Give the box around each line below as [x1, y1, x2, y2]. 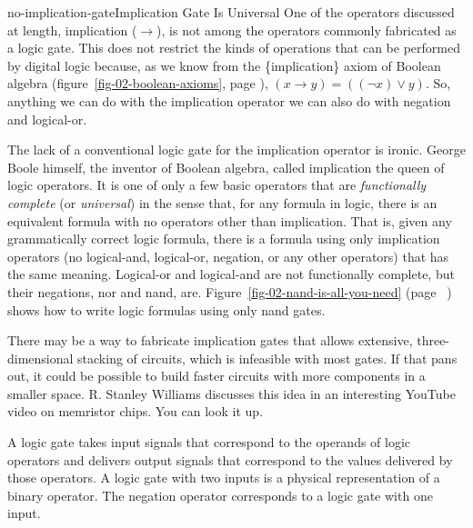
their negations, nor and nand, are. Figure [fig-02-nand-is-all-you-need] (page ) [7, 282, 452, 301]
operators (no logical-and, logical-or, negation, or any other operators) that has [7, 246, 449, 265]
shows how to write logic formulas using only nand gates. [7, 300, 326, 319]
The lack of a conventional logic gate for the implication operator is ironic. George [7, 140, 466, 159]
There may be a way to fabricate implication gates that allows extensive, [7, 331, 413, 350]
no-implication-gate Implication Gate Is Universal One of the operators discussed [7, 3, 455, 21]
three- [417, 331, 450, 350]
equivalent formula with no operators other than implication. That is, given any [7, 211, 452, 230]
